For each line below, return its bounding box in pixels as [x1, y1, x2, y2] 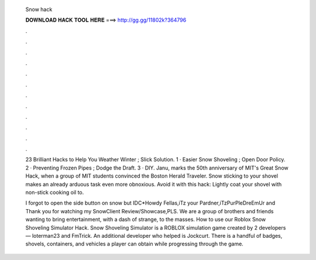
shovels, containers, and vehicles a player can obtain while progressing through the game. [25, 240, 244, 248]
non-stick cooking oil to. [25, 189, 84, 196]
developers [259, 224, 286, 231]
